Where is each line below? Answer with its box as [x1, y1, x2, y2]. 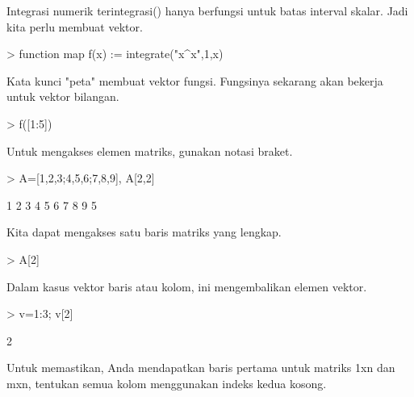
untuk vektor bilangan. [6, 88, 119, 105]
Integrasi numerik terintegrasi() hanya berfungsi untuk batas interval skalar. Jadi [6, 2, 408, 19]
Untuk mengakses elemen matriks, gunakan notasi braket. [6, 142, 293, 159]
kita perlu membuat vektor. [6, 18, 143, 35]
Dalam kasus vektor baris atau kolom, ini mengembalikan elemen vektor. [6, 278, 367, 295]
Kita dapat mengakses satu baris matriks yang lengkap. [6, 224, 282, 240]
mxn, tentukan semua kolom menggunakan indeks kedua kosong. [6, 374, 327, 391]
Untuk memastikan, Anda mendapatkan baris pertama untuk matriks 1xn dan [6, 359, 395, 376]
